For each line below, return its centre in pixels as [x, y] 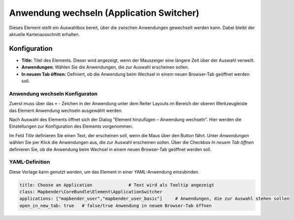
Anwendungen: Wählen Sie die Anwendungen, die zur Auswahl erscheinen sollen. [105, 67]
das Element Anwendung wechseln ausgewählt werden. [66, 110]
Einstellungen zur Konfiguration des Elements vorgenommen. [71, 126]
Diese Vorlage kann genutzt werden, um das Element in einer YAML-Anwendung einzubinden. [104, 172]
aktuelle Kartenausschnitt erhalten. [45, 34]
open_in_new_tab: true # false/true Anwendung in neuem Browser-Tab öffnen [115, 205]
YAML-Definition [30, 162]
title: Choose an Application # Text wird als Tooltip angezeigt [117, 185]
